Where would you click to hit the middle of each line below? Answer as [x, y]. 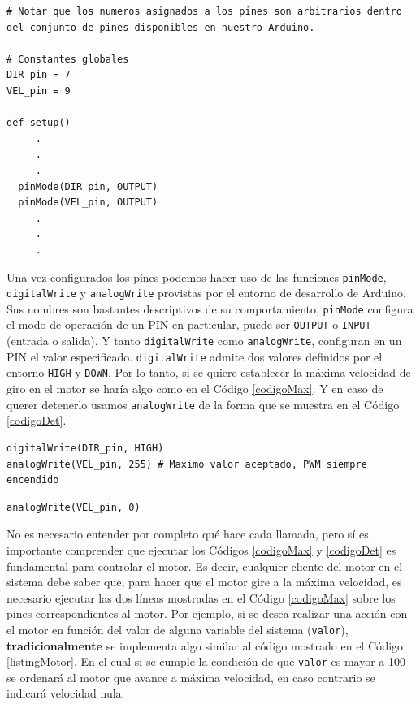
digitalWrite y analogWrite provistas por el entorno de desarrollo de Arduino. [206, 293]
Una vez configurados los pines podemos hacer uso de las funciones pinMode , [197, 276]
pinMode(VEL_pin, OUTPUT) [88, 203]
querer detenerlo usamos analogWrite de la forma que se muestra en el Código [203, 404]
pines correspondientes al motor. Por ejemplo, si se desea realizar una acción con [207, 613]
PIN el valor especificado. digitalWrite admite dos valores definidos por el [195, 356]
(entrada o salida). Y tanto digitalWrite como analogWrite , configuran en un [204, 341]
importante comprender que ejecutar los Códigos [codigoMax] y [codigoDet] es [201, 549]
